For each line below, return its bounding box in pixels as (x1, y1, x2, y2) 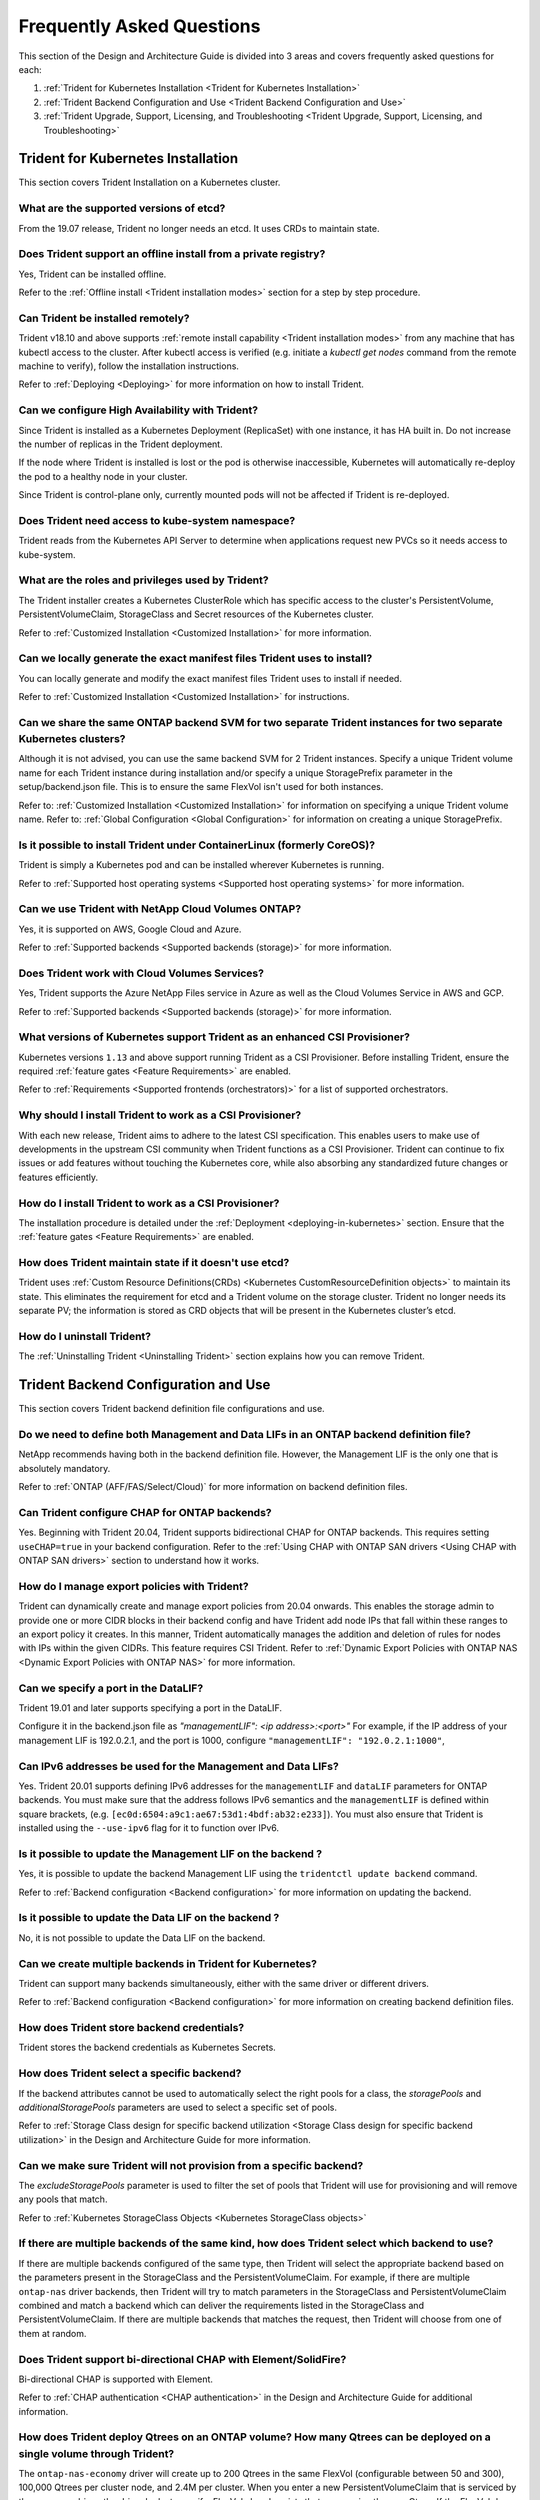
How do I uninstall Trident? (18, 1330, 152, 1344)
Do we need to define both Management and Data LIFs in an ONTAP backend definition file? (18, 1428, 472, 1442)
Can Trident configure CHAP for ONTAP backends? (18, 1505, 272, 1519)
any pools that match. (18, 2193, 108, 2205)
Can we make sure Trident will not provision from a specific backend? (18, 2158, 364, 2172)
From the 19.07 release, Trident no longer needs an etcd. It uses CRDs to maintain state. (18, 222, 380, 234)
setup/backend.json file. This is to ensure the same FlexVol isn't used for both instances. (18, 781, 384, 793)
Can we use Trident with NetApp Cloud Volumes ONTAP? (18, 902, 302, 916)
